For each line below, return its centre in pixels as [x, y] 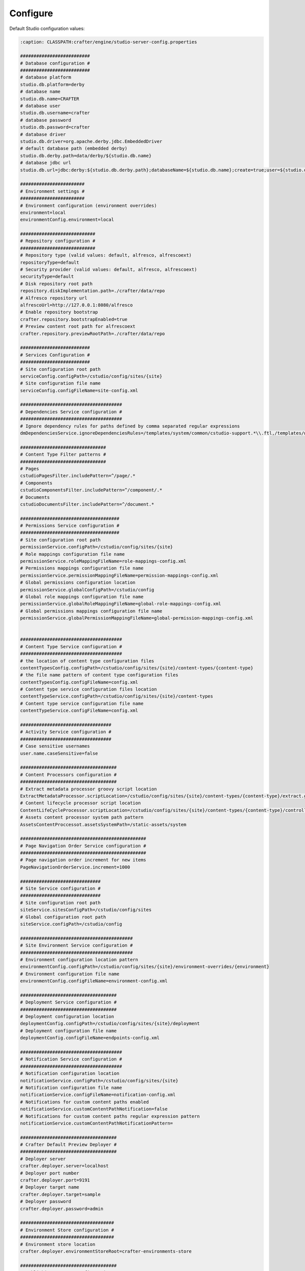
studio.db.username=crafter [55, 113]
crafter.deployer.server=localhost [64, 1166]
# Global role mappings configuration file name [82, 597]
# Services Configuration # [55, 355]
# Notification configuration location [70, 1073]
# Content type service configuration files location [88, 689]
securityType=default [47, 277]
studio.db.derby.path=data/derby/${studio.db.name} [86, 156]
